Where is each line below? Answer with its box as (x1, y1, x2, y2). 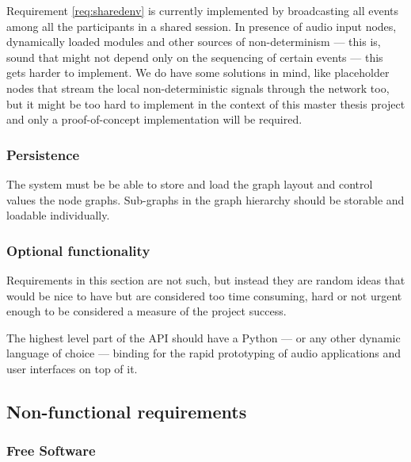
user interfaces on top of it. (6, 360, 138, 376)
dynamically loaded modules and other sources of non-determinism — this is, (6, 33, 381, 50)
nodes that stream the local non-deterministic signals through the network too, (6, 79, 390, 96)
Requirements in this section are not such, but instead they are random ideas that (6, 271, 405, 288)
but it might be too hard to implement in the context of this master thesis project (6, 95, 405, 112)
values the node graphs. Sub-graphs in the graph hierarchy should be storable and (6, 191, 405, 208)
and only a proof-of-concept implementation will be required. (6, 111, 303, 128)
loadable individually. (6, 207, 110, 223)
